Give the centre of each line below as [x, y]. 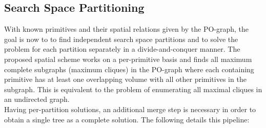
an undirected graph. [37, 99]
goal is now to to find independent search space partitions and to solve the [121, 39]
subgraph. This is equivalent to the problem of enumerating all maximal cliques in [133, 89]
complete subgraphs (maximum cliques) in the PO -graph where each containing [129, 69]
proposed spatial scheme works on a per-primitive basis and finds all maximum [128, 59]
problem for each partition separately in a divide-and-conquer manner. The [122, 49]
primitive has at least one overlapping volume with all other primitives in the [125, 79]
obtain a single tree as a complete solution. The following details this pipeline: [127, 119]
